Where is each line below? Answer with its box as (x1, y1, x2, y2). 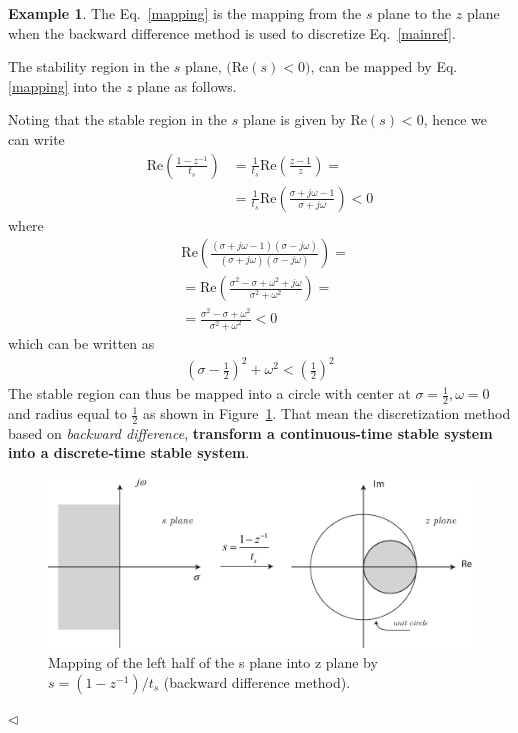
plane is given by (242, 109, 346, 130)
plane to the (377, 3, 452, 23)
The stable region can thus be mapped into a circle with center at (8, 383, 411, 404)
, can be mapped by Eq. (310, 56, 458, 77)
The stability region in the (8, 56, 170, 77)
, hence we (423, 109, 487, 130)
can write (8, 128, 65, 149)
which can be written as (8, 333, 155, 354)
